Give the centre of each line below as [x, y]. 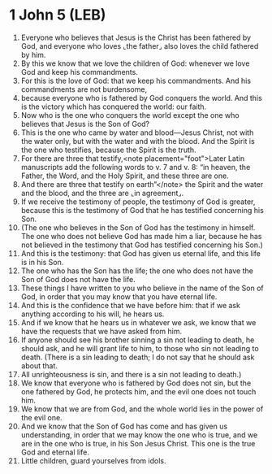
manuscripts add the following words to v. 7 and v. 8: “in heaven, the [136, 167]
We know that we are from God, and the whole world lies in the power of [142, 409]
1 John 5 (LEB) [58, 15]
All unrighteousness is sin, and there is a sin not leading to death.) [131, 374]
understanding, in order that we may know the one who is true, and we [139, 435]
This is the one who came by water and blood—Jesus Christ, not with [137, 133]
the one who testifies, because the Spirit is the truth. [109, 150]
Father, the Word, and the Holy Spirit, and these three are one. [125, 176]
